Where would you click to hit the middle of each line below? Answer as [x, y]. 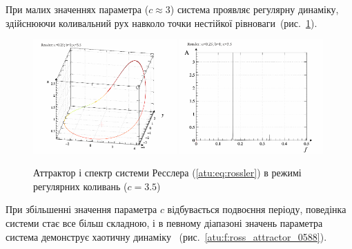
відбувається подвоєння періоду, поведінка [257, 209]
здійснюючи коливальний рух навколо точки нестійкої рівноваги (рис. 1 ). [162, 22]
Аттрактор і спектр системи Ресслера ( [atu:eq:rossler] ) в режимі [167, 173]
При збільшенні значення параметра [81, 209]
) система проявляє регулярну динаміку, [254, 9]
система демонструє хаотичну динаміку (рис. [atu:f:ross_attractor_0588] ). [166, 236]
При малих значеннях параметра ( [77, 9]
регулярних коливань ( [80, 186]
